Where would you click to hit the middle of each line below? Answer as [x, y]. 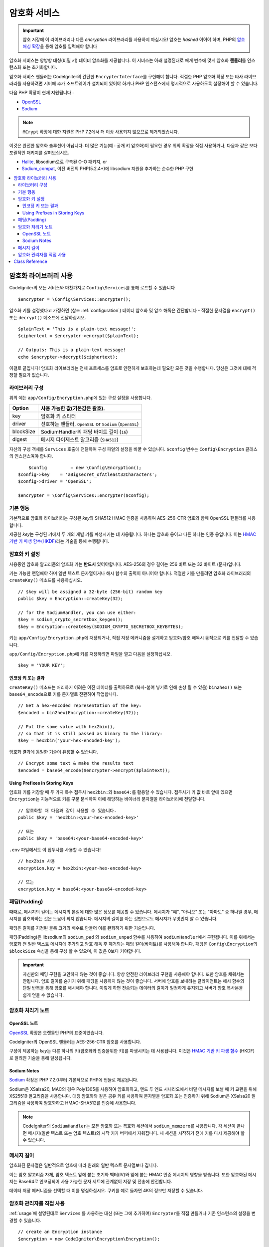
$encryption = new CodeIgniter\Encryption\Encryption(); [89, 1239]
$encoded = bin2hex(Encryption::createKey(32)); [78, 713]
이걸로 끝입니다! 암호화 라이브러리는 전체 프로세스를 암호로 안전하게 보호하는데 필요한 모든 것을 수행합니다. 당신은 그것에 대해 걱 [133, 368]
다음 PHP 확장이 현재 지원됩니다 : [42, 93]
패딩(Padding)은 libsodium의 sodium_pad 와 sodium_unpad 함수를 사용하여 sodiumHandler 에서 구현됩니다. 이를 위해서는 [132, 937]
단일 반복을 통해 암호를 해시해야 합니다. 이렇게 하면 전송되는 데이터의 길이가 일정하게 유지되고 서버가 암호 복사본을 [133, 988]
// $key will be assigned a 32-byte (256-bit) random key [90, 592]
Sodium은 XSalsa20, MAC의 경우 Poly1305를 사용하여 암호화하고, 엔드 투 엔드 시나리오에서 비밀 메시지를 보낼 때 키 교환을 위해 [133, 1089]
